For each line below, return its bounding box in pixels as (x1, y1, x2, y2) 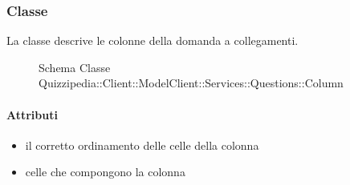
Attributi (6, 106, 58, 123)
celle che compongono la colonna (25, 163, 185, 180)
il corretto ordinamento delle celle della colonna (25, 136, 259, 153)
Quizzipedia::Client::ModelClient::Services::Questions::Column (39, 74, 344, 91)
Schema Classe (39, 58, 111, 75)
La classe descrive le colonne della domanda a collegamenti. (6, 32, 299, 49)
